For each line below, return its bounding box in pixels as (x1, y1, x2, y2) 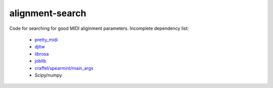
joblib (34, 58, 47, 64)
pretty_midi (34, 36, 58, 42)
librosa (34, 51, 49, 57)
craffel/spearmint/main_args (34, 65, 94, 71)
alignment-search (9, 8, 86, 19)
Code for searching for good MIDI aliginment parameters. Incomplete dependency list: (9, 25, 189, 31)
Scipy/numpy (34, 72, 62, 78)
